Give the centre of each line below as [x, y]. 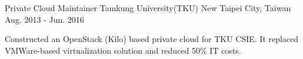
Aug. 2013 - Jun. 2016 [44, 19]
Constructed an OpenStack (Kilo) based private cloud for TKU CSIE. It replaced [152, 39]
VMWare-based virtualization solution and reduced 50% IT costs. [123, 50]
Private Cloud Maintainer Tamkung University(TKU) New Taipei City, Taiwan [148, 8]
